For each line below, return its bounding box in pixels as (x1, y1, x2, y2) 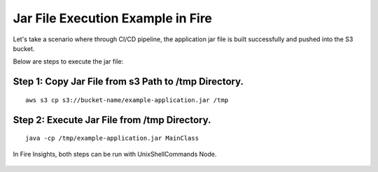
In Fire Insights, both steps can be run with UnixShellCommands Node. (13, 150, 217, 158)
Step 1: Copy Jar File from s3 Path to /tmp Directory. (13, 76, 244, 87)
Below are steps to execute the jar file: (13, 57, 124, 66)
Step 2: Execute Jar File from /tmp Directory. (13, 114, 211, 126)
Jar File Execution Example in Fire (13, 10, 213, 26)
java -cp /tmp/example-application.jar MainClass (25, 134, 199, 143)
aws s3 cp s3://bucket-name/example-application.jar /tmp (25, 96, 229, 104)
